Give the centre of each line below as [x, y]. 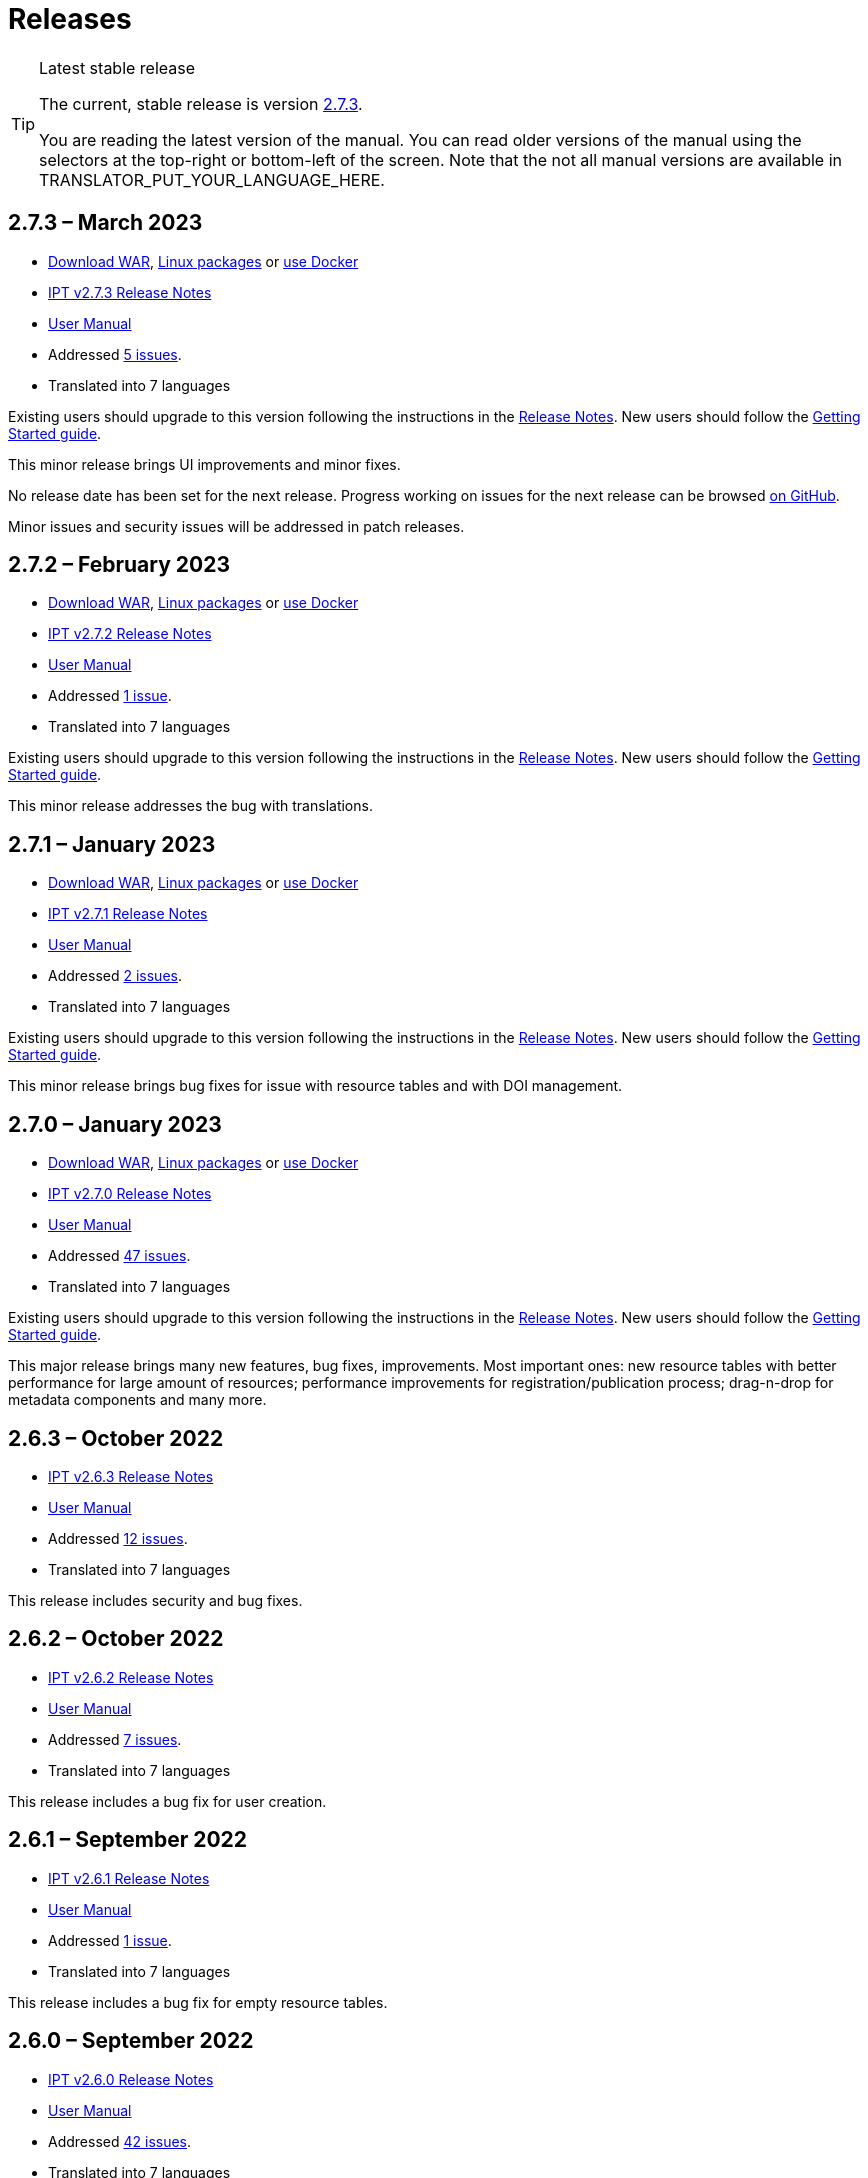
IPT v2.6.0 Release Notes [131, 2079]
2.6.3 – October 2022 [116, 1438]
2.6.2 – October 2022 [116, 1639]
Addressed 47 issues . [119, 1256]
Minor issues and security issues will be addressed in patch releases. [236, 526]
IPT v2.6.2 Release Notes [131, 1677]
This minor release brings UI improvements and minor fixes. [204, 464]
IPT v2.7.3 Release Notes [130, 292]
